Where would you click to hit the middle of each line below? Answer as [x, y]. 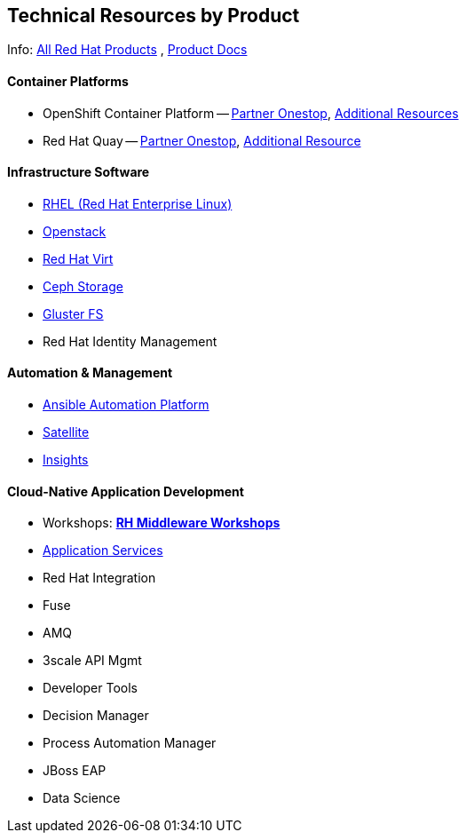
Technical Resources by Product [154, 16]
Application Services [103, 551]
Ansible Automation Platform [126, 405]
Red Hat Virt [78, 258]
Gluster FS [73, 313]
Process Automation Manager [130, 743]
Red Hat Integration [99, 578]
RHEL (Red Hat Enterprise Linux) [138, 203]
